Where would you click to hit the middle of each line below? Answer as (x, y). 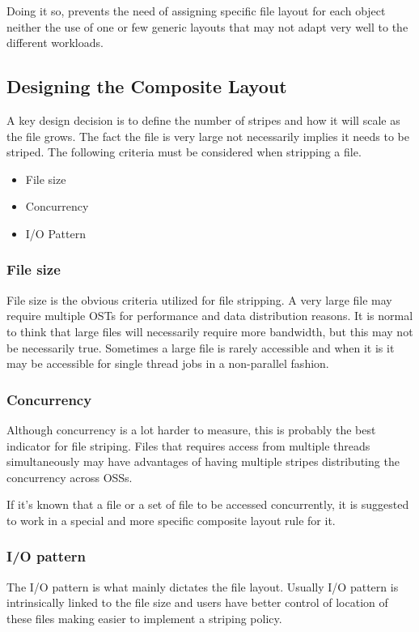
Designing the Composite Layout (147, 86)
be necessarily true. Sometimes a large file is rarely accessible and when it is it (201, 347)
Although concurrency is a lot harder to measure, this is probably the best (191, 429)
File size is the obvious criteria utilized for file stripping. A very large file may (199, 299)
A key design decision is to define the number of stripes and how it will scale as (203, 120)
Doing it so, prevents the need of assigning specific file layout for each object (196, 11)
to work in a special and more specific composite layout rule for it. (171, 520)
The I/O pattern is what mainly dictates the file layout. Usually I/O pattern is (203, 586)
